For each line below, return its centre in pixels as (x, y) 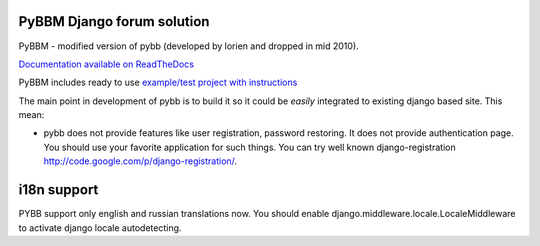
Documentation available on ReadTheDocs (106, 64)
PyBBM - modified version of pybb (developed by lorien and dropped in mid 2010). (188, 46)
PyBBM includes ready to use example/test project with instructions (158, 82)
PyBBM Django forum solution (114, 21)
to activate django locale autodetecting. (100, 227)
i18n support (58, 190)
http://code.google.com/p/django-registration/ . (140, 161)
